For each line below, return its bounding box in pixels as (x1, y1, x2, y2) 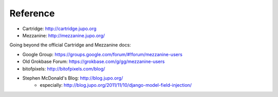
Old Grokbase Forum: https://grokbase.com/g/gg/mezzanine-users (22, 59, 165, 65)
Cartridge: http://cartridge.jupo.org (22, 26, 97, 32)
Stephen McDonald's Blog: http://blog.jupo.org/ (22, 75, 123, 81)
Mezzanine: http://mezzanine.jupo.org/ (22, 32, 105, 38)
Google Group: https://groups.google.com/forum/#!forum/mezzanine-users (22, 51, 183, 57)
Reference (9, 8, 55, 19)
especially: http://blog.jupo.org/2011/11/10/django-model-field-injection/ (40, 82, 192, 88)
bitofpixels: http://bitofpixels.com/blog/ (22, 65, 106, 71)
